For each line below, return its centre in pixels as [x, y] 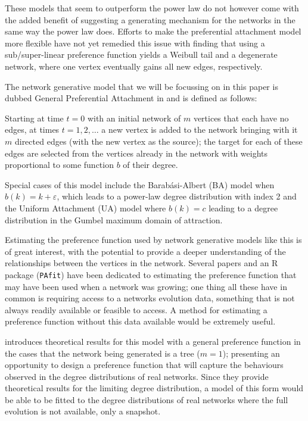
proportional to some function [59, 165]
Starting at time [34, 118]
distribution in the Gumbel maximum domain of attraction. [114, 219]
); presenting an [251, 353]
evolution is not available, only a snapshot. [83, 411]
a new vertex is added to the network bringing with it [200, 130]
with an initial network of [134, 118]
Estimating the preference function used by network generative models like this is [153, 240]
